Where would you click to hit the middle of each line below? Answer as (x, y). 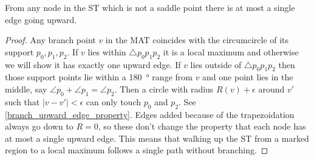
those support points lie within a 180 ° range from (99, 77)
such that (22, 101)
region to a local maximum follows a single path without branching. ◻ (137, 150)
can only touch (114, 101)
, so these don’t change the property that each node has (202, 126)
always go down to (39, 126)
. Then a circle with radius (164, 89)
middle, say (26, 89)
